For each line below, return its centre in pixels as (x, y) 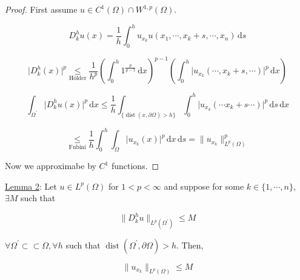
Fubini (77, 147)
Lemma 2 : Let (31, 186)
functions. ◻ (135, 166)
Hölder (78, 78)
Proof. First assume (41, 9)
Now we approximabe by (51, 166)
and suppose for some (204, 186)
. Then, (190, 245)
